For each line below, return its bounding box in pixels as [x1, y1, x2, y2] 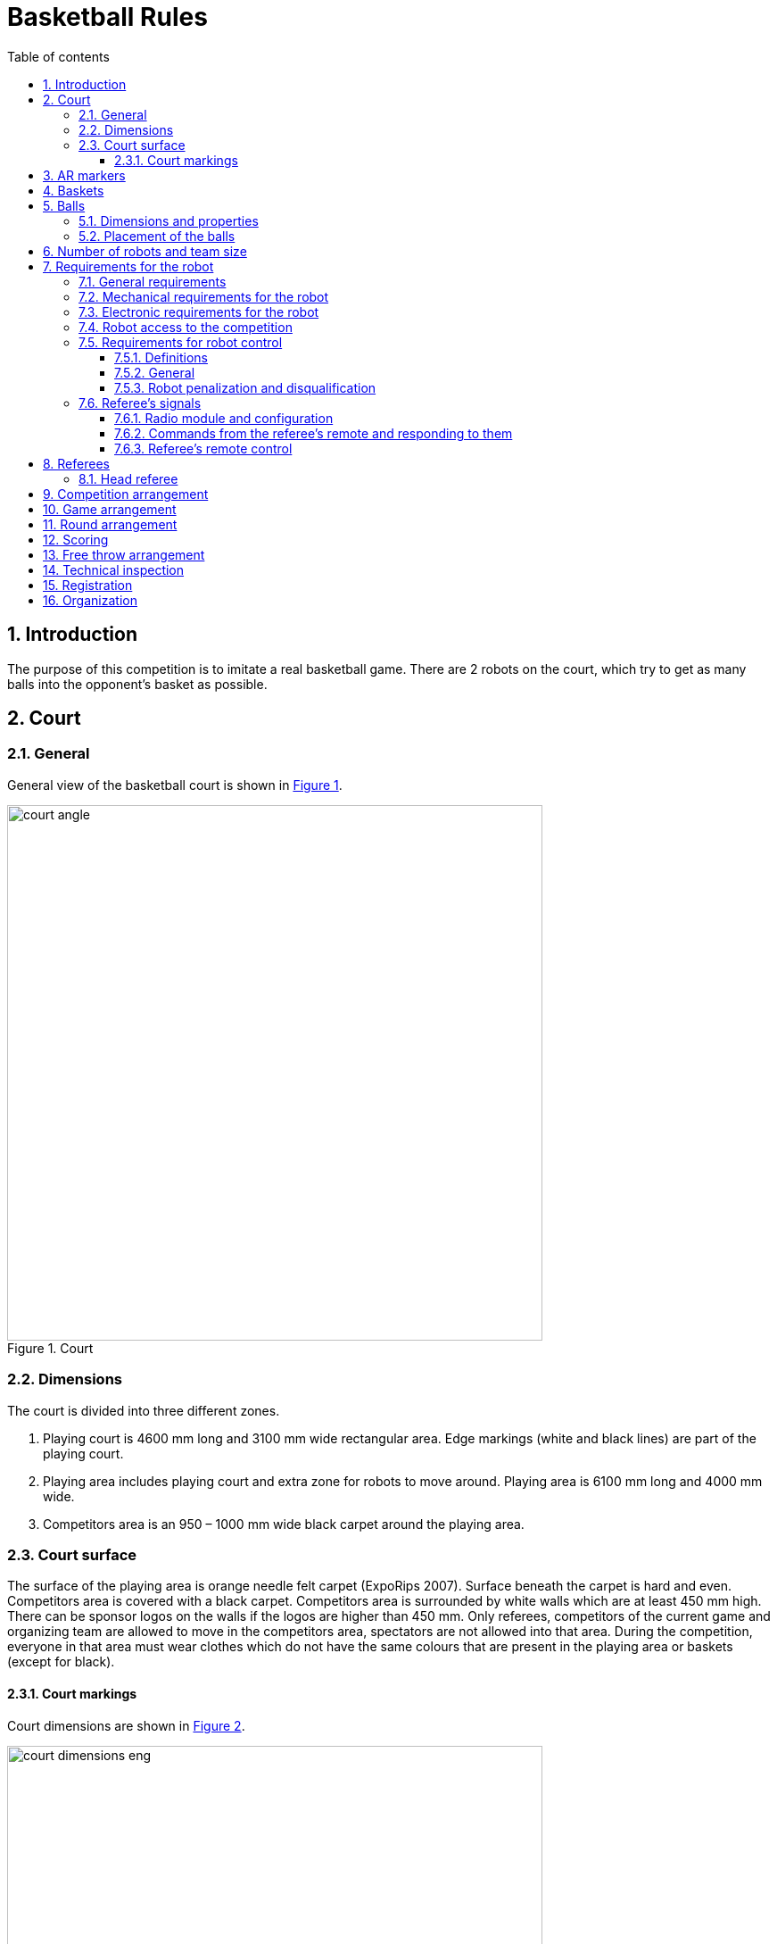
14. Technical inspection [43, 561, 185, 577]
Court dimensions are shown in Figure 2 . [7, 1717, 245, 1733]
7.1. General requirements [79, 273, 227, 289]
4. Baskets [43, 182, 104, 198]
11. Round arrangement [43, 516, 178, 532]
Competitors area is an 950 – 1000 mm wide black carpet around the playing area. [43, 1516, 525, 1532]
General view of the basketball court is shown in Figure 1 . [7, 777, 343, 793]
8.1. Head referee [79, 470, 178, 486]
